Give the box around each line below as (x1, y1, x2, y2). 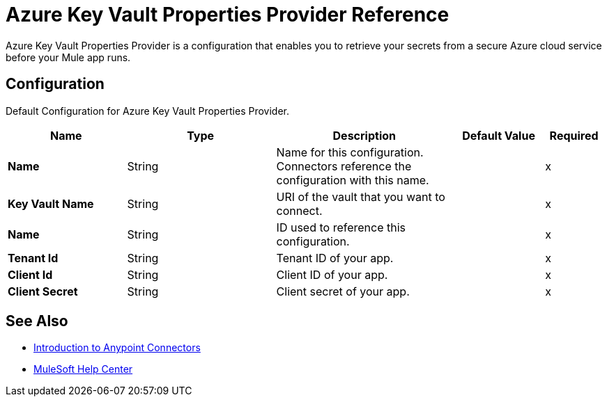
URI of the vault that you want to (276, 189, 445, 204)
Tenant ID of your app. (276, 250, 394, 265)
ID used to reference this (276, 220, 406, 234)
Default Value (462, 128, 535, 143)
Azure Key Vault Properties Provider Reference (6, 3, 450, 26)
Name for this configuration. (276, 145, 424, 159)
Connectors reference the (276, 159, 412, 173)
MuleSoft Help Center (33, 363, 133, 376)
